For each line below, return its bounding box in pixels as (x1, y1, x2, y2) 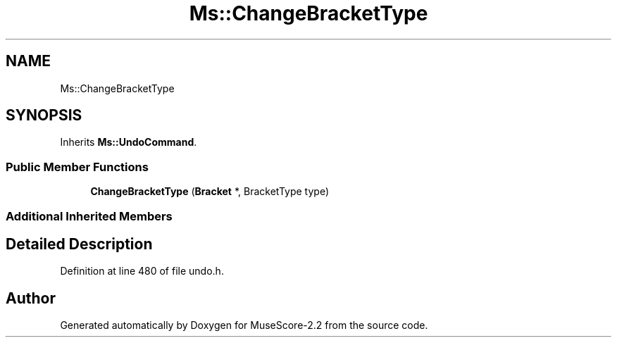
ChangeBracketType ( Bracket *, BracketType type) (90, 185, 330, 198)
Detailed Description (6, 235, 153, 253)
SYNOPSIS (6, 106, 82, 125)
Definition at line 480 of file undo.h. (60, 265, 224, 277)
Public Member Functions (6, 159, 149, 174)
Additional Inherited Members (6, 208, 173, 223)
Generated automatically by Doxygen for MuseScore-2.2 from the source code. (60, 319, 428, 332)
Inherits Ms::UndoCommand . (60, 136, 197, 149)
